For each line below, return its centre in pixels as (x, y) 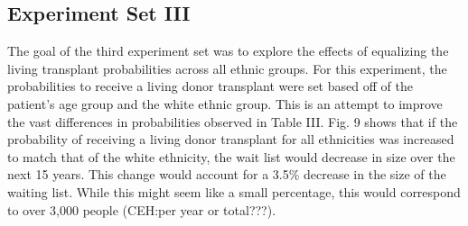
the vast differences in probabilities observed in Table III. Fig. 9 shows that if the (233, 121)
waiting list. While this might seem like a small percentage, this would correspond (234, 191)
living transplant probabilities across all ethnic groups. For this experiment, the (227, 68)
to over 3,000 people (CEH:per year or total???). (142, 209)
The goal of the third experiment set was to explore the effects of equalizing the (228, 51)
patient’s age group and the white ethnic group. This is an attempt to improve (225, 103)
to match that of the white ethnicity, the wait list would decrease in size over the (231, 156)
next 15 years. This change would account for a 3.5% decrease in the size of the (227, 174)
